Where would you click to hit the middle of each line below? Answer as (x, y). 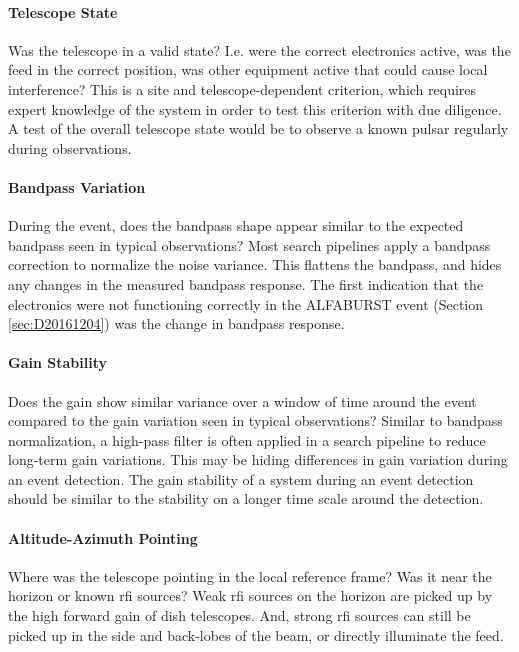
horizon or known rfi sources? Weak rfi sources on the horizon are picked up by (250, 595)
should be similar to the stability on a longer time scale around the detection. (246, 498)
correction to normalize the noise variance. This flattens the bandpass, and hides (255, 264)
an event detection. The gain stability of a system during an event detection (241, 478)
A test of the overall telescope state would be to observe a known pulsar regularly (258, 128)
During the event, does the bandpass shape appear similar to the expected (236, 225)
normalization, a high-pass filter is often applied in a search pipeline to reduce (247, 439)
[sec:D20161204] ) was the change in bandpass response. (176, 323)
